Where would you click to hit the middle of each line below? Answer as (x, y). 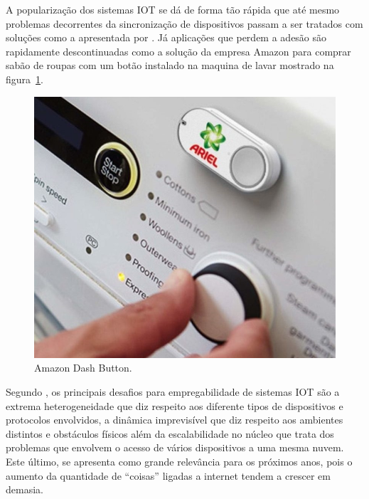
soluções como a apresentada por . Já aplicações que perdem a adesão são (166, 37)
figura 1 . (25, 79)
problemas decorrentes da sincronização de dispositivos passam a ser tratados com (184, 23)
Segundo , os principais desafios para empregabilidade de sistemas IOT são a (173, 392)
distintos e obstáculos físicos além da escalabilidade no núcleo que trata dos (170, 433)
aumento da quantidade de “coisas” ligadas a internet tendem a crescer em (168, 475)
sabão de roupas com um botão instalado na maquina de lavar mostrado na (170, 65)
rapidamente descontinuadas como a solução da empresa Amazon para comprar (178, 51)
